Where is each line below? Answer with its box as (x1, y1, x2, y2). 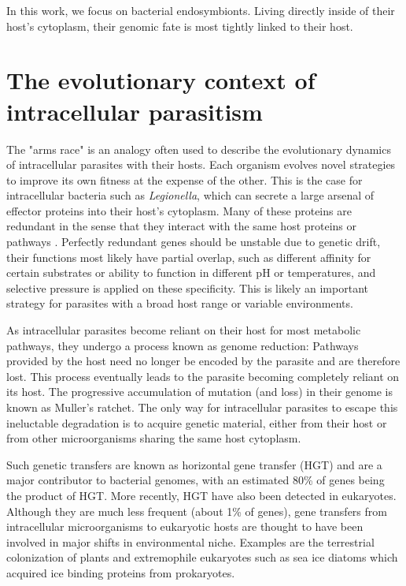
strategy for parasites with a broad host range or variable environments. (6, 295, 353, 312)
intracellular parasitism (6, 95, 263, 127)
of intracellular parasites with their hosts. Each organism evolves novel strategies (6, 156, 396, 173)
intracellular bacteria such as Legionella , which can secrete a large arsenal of (6, 187, 375, 203)
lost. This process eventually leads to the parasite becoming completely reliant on (6, 368, 400, 384)
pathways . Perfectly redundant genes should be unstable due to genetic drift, (6, 233, 381, 250)
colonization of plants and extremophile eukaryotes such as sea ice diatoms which (6, 549, 398, 565)
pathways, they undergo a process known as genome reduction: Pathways (6, 337, 359, 353)
